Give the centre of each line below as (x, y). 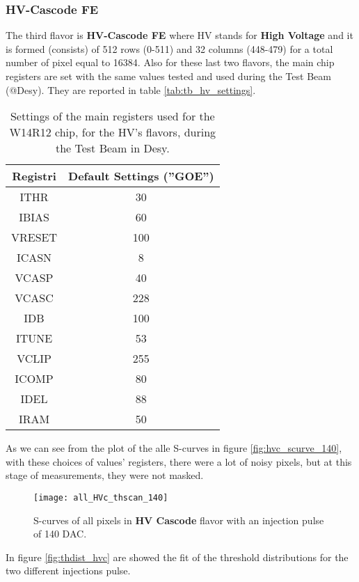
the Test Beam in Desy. (112, 148)
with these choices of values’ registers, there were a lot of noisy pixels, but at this (179, 461)
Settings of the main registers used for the (112, 116)
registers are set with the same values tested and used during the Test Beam (168, 76)
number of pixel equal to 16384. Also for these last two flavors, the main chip (170, 62)
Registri (34, 176)
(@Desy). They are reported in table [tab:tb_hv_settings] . (131, 89)
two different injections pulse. (68, 571)
